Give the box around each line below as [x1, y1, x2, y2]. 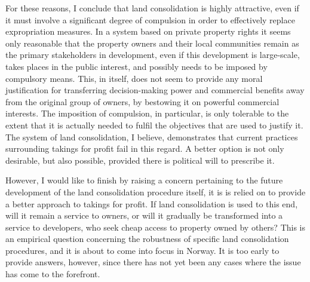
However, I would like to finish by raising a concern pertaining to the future [5, 174, 283, 186]
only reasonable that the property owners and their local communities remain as [5, 36, 299, 49]
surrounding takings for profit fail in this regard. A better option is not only [5, 142, 284, 155]
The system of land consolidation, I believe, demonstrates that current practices [5, 130, 298, 143]
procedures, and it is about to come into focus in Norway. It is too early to [5, 244, 280, 256]
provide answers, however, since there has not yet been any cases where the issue [5, 256, 301, 268]
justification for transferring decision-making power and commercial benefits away [5, 84, 305, 96]
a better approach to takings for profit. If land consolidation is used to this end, [5, 197, 298, 210]
